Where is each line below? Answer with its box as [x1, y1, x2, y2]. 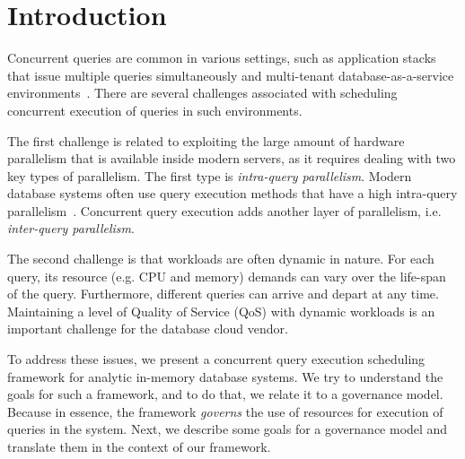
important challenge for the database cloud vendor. [7, 319, 288, 338]
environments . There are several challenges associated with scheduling [7, 83, 398, 102]
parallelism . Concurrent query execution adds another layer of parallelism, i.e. [7, 201, 442, 220]
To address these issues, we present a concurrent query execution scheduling [7, 350, 426, 368]
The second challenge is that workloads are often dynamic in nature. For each [7, 249, 434, 268]
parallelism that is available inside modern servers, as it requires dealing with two [7, 149, 456, 168]
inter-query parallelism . [7, 219, 135, 238]
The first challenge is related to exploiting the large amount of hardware [7, 131, 405, 150]
